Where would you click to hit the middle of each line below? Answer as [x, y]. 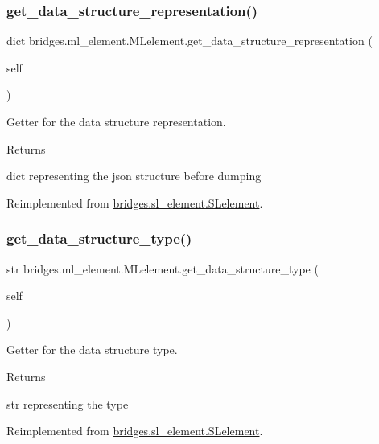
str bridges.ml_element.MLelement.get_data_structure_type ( [163, 268]
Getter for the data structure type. [92, 349]
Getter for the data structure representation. [116, 121]
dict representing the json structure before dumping [134, 176]
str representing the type [68, 403]
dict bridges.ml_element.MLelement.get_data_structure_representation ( [189, 41]
